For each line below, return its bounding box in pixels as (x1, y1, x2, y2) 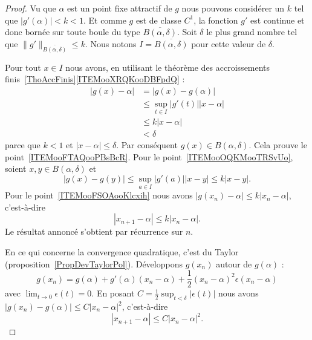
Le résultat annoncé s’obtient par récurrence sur (5, 225, 183, 238)
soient (5, 162, 27, 175)
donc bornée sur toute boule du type (5, 25, 140, 38)
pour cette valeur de (191, 37, 266, 50)
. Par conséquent (116, 139, 178, 151)
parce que (5, 139, 41, 151)
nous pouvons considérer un (181, 2, 285, 14)
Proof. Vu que (5, 2, 56, 14)
